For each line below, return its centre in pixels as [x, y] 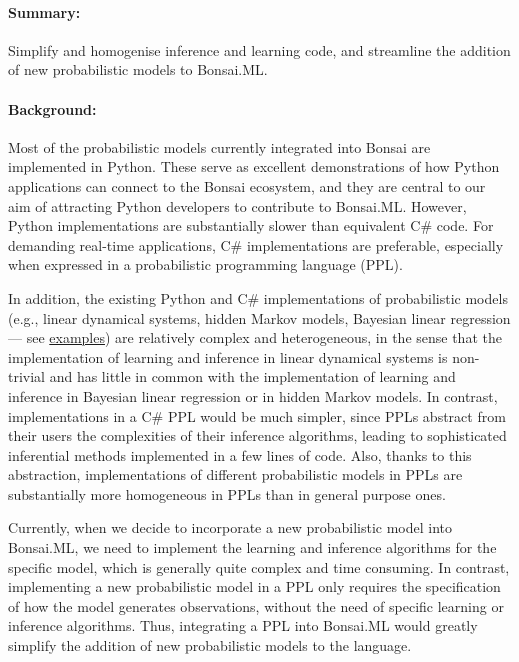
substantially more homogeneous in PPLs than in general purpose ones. [227, 493]
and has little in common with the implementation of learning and [252, 376]
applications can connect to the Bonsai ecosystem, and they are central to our [247, 185]
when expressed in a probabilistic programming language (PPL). [205, 264]
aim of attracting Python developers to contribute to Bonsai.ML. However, [237, 205]
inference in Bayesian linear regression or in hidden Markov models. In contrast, [253, 395]
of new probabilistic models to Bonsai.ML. [138, 69]
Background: [52, 108]
